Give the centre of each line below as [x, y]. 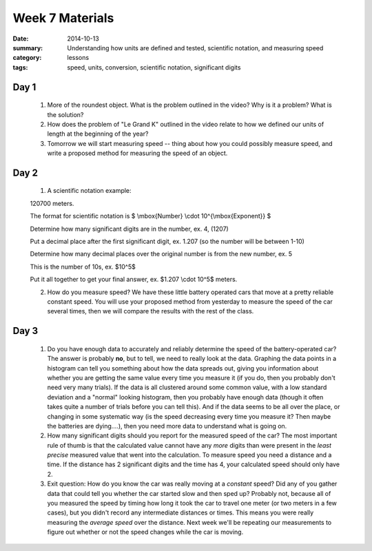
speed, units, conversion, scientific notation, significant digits [154, 67]
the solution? [65, 114]
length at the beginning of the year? [98, 134]
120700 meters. [52, 203]
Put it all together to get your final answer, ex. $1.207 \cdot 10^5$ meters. [134, 280]
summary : [28, 48]
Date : [21, 39]
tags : [20, 67]
